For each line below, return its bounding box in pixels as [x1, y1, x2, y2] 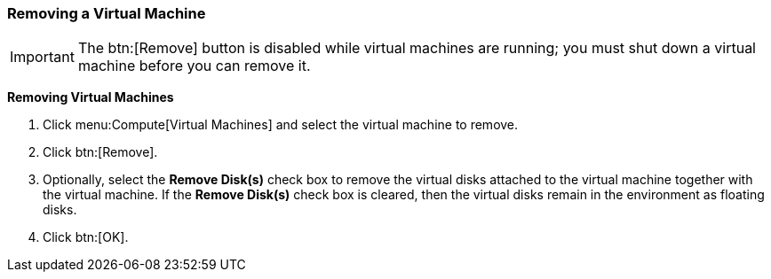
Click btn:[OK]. [43, 229, 129, 245]
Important [10, 48, 75, 66]
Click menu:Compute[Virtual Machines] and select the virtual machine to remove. [43, 117, 519, 133]
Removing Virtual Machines [7, 89, 174, 105]
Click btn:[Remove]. [43, 144, 158, 160]
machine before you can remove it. [77, 57, 311, 75]
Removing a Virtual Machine [7, 4, 206, 22]
